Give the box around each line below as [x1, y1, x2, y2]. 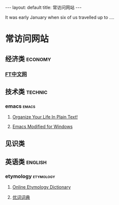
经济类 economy [5, 55, 51, 63]
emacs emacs [5, 103, 36, 110]
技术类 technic [5, 87, 48, 96]
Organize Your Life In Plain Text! [12, 114, 78, 120]
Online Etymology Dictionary [12, 184, 71, 190]
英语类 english [5, 157, 47, 166]
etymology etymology [5, 173, 56, 180]
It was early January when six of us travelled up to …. [5, 14, 115, 20]
